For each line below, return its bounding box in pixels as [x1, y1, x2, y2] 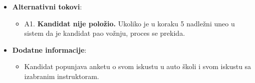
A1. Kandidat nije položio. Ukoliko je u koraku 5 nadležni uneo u [24, 18, 235, 28]
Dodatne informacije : [12, 44, 87, 55]
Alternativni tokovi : [12, 1, 82, 11]
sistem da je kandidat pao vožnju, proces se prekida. [24, 28, 185, 38]
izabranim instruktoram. [24, 71, 99, 81]
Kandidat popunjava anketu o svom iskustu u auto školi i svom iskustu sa [24, 61, 251, 72]
